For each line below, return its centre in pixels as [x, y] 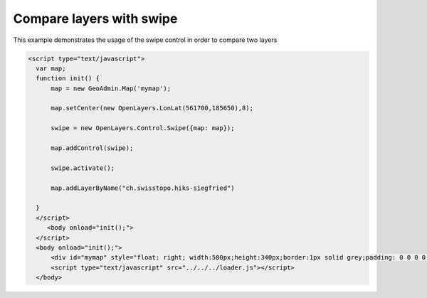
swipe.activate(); [83, 168]
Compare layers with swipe [95, 18]
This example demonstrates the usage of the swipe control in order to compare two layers [145, 40]
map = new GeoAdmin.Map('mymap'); [111, 88]
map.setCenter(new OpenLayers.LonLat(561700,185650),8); [152, 108]
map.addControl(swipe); [92, 148]
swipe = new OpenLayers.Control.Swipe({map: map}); [143, 128]
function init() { [68, 79]
